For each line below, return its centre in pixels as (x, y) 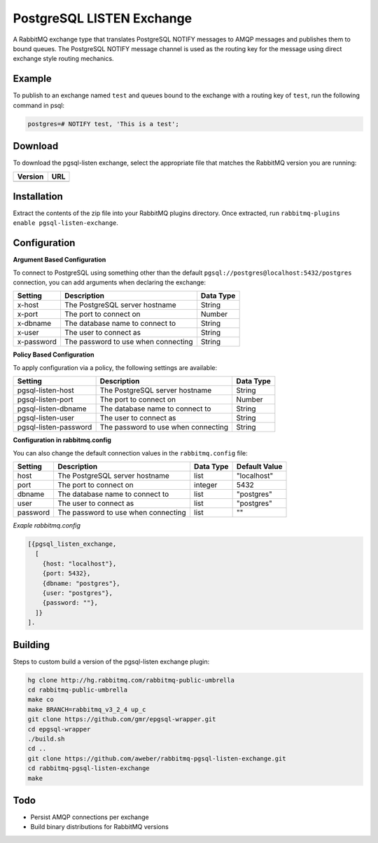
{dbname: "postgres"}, (81, 583)
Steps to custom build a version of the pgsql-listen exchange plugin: (111, 662)
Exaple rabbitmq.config (47, 526)
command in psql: (39, 105)
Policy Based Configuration (54, 355)
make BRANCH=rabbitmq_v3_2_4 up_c (87, 709)
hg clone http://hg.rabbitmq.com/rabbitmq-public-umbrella (131, 680)
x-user (28, 333)
